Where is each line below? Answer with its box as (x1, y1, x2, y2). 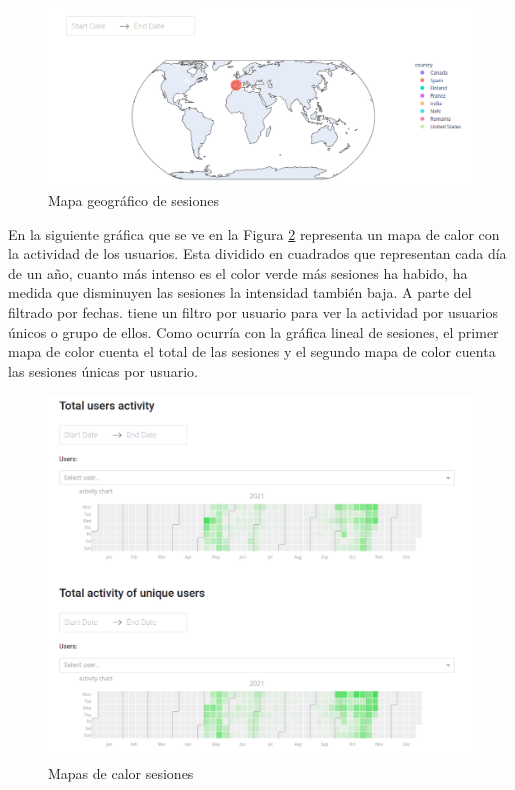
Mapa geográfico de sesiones (48, 190, 219, 211)
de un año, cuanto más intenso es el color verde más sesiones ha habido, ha (8, 262, 468, 283)
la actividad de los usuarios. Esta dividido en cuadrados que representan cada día (8, 243, 507, 264)
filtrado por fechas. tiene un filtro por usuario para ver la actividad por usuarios (8, 302, 498, 323)
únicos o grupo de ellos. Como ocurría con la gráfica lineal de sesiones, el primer (8, 321, 499, 342)
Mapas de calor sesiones (48, 762, 194, 783)
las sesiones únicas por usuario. (8, 360, 198, 381)
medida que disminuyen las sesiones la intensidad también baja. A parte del (8, 282, 472, 303)
